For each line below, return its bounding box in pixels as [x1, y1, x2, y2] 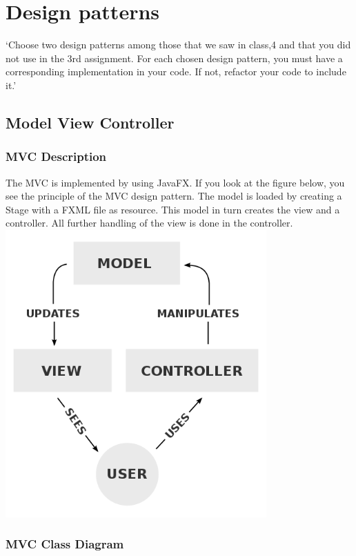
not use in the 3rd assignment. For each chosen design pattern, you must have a [6, 50, 343, 65]
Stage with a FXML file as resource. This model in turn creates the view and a [6, 202, 340, 216]
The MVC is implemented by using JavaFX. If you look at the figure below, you [6, 175, 345, 189]
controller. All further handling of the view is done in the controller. [6, 215, 293, 230]
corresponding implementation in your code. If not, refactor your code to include [6, 64, 346, 79]
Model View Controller [6, 111, 175, 133]
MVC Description [6, 148, 107, 165]
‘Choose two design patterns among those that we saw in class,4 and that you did [6, 37, 351, 52]
